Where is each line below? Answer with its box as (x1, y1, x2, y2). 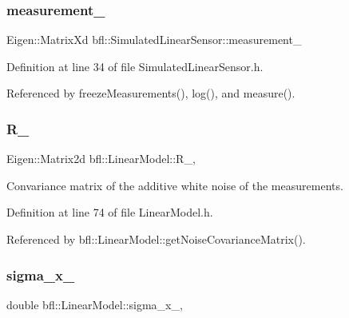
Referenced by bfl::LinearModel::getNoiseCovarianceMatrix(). (6, 231, 306, 247)
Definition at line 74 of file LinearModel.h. (6, 204, 213, 221)
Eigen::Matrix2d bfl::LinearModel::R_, (6, 150, 196, 167)
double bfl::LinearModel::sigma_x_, (6, 296, 183, 312)
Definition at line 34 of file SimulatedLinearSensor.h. (6, 58, 264, 74)
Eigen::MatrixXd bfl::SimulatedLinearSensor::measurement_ (6, 31, 302, 48)
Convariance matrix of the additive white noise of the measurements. (6, 177, 343, 193)
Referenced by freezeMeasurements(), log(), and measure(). (6, 85, 295, 101)
